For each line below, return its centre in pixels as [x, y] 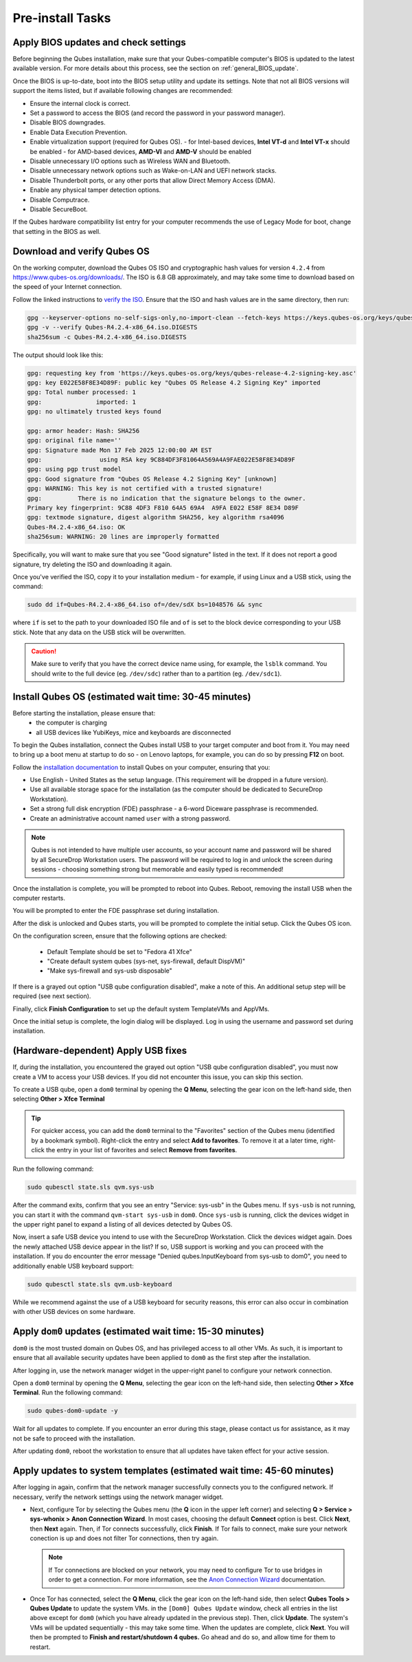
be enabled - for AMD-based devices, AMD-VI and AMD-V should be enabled [141, 151]
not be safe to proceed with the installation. [74, 1438]
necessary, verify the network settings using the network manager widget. [118, 1497]
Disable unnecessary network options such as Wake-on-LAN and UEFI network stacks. [153, 171]
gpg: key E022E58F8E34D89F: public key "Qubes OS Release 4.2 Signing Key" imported [174, 382]
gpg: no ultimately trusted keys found [94, 412]
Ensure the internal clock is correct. [80, 103]
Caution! [44, 651]
